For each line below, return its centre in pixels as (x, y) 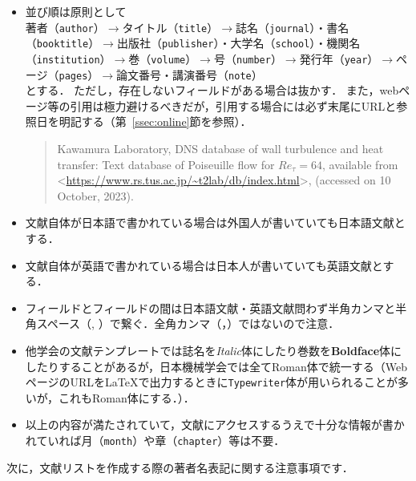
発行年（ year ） (339, 58)
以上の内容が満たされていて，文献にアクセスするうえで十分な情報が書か (215, 424)
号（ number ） (248, 58)
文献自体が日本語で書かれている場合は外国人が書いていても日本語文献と (215, 222)
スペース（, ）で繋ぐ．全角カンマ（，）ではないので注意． (188, 323)
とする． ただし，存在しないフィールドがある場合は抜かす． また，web (212, 90)
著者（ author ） (65, 27)
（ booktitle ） (63, 43)
